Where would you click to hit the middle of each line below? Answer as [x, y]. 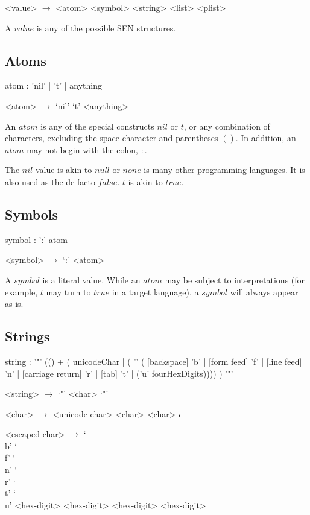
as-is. [14, 304]
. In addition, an [266, 138]
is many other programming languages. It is [224, 170]
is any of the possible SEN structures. [106, 27]
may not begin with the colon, [82, 149]
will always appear [264, 292]
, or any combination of [227, 126]
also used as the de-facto [50, 181]
